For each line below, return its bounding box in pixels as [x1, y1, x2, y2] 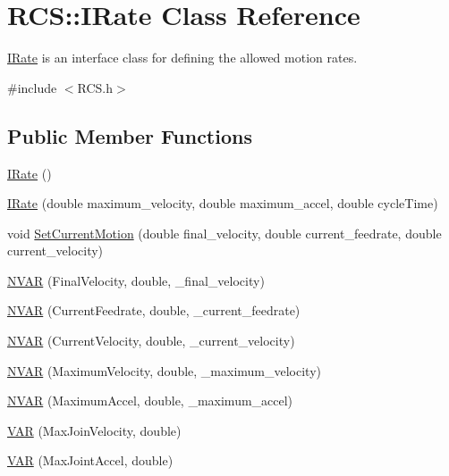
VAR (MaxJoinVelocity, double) [7, 421, 182, 439]
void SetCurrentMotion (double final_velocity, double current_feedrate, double [7, 223, 442, 242]
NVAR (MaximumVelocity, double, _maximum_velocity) [7, 361, 321, 380]
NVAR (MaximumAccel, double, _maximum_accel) [7, 391, 293, 410]
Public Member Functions [7, 121, 252, 149]
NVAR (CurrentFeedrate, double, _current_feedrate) [7, 301, 301, 320]
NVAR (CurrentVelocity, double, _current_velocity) [7, 331, 295, 350]
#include [7, 78, 57, 96]
